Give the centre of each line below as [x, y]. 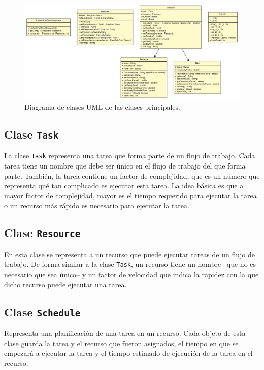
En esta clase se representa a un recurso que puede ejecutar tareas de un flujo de [129, 254]
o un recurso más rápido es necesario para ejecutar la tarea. [97, 205]
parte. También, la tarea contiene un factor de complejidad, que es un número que [132, 175]
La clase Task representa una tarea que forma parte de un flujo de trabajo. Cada [130, 156]
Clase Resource [42, 233]
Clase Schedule [42, 311]
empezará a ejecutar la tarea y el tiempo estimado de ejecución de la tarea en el [128, 353]
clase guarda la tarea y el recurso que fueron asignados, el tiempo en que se [121, 343]
